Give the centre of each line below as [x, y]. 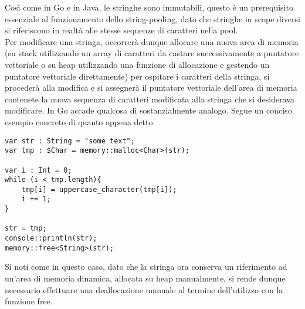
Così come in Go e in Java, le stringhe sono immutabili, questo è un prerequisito [149, 7]
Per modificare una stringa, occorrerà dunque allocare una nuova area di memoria [152, 41]
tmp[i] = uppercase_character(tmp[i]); [99, 189]
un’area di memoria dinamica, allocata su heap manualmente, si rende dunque [145, 278]
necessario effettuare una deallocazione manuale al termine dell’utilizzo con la [144, 289]
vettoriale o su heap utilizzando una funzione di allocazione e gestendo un [137, 64]
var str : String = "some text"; [70, 141]
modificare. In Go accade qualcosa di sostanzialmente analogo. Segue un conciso [148, 110]
